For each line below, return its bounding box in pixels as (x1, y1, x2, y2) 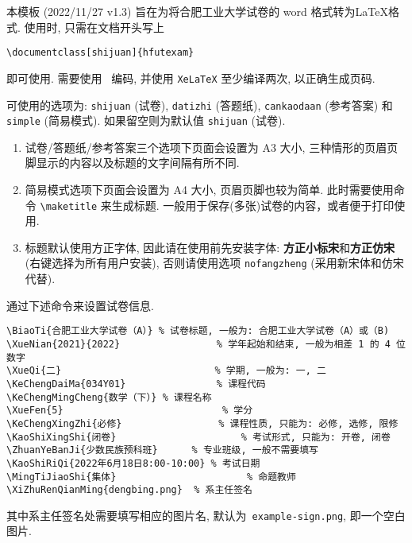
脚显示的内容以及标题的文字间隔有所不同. (25, 154, 240, 171)
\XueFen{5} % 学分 (6, 405, 253, 417)
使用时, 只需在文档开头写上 (24, 18, 165, 35)
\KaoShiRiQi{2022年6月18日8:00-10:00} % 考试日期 (6, 457, 260, 469)
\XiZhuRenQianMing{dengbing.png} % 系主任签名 (6, 484, 253, 496)
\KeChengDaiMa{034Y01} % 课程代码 (6, 378, 266, 390)
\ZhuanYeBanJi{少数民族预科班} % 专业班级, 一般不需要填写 (6, 444, 319, 456)
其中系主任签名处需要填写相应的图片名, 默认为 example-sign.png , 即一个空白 (6, 506, 406, 523)
